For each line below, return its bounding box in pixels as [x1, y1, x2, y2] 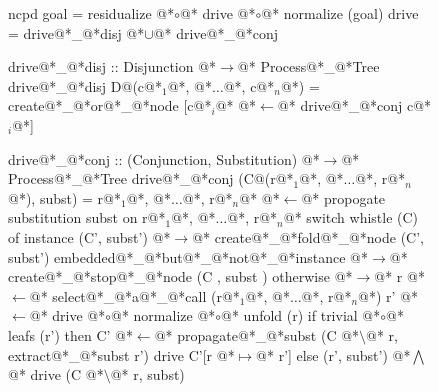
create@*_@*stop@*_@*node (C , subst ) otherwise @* [8, 266, 353, 287]
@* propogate [301, 187, 386, 208]
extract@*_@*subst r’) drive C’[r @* [8, 344, 235, 365]
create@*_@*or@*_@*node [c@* [8, 95, 212, 116]
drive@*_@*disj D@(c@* [8, 75, 162, 96]
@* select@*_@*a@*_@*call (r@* [29, 285, 240, 306]
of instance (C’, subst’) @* [8, 226, 171, 247]
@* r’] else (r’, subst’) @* [256, 344, 411, 365]
